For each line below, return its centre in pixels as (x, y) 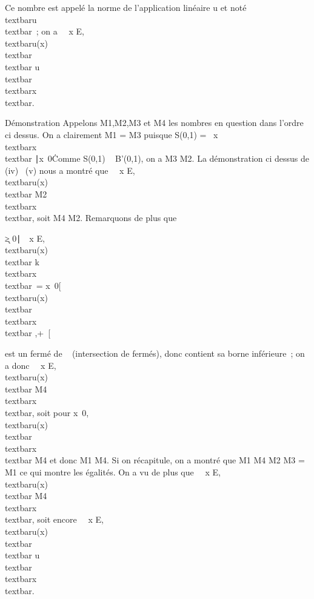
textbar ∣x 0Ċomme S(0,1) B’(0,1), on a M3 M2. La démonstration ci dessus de (157, 158)
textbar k (22, 261)
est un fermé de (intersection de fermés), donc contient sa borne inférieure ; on (155, 353)
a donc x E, (31, 365)
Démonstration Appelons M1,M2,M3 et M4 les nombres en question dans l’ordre (154, 123)
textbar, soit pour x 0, (47, 412)
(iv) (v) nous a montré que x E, (70, 170)
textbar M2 (26, 194)
